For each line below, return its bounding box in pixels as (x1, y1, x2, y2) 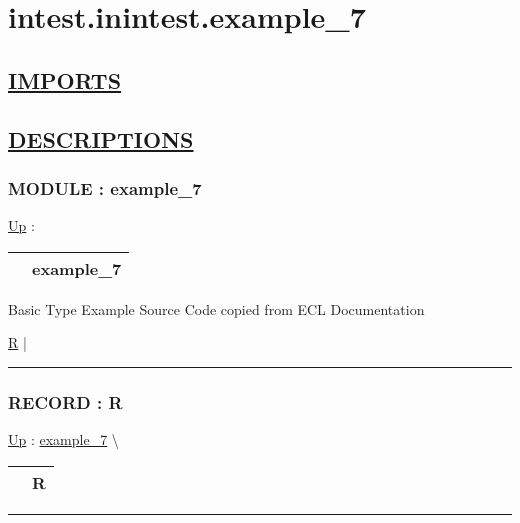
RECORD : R (8, 389, 123, 414)
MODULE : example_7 (8, 175, 202, 200)
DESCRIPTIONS (8, 123, 194, 154)
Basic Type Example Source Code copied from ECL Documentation (8, 298, 425, 319)
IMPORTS (8, 64, 122, 95)
